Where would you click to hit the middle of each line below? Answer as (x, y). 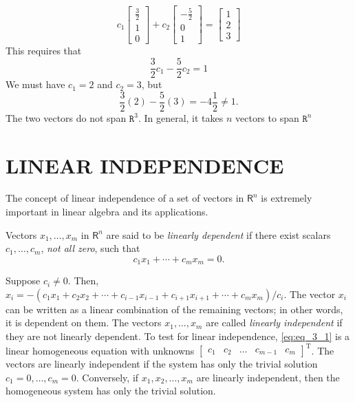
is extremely (287, 198)
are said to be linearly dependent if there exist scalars (218, 234)
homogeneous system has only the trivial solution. (111, 391)
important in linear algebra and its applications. (107, 212)
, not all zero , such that (90, 248)
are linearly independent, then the (268, 377)
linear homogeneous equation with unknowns (100, 350)
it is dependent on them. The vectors (84, 322)
